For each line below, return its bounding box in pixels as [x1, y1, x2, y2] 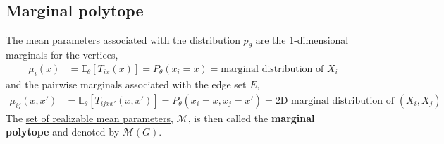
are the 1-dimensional [255, 32, 349, 47]
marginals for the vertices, [6, 47, 118, 61]
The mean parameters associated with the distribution [6, 32, 240, 47]
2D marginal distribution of [275, 96, 395, 107]
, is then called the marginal [187, 110, 315, 125]
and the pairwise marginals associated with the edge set [6, 77, 247, 92]
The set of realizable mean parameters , [6, 110, 173, 125]
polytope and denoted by [6, 124, 120, 139]
